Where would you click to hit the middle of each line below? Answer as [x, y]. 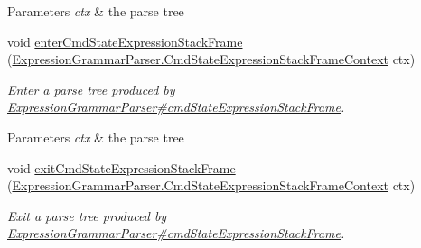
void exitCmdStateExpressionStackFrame [122, 167]
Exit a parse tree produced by [87, 215]
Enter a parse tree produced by [91, 89]
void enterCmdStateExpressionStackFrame [125, 41]
